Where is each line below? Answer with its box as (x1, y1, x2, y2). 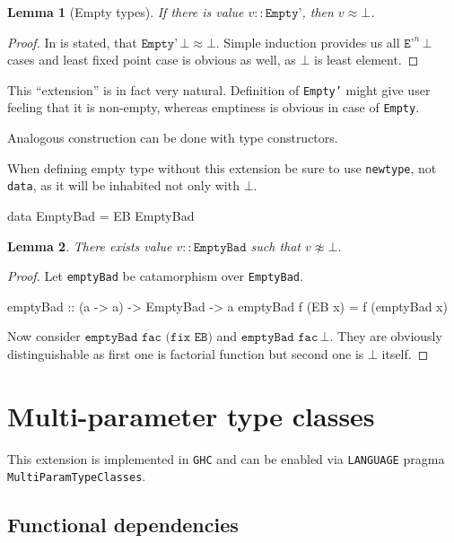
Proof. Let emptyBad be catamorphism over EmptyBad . (7, 267, 303, 285)
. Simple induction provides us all (215, 32, 400, 51)
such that (250, 236, 301, 255)
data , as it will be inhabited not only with (7, 176, 240, 195)
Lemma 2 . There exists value (7, 236, 172, 255)
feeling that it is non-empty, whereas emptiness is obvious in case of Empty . (7, 98, 420, 117)
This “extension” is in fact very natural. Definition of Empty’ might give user (7, 80, 431, 99)
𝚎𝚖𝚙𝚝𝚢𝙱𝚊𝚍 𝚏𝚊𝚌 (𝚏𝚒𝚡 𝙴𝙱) (84, 331, 213, 345)
